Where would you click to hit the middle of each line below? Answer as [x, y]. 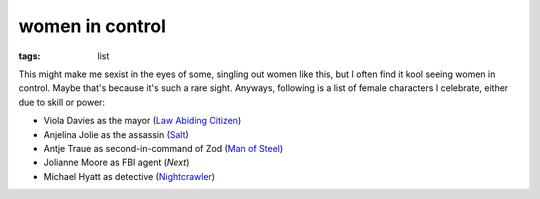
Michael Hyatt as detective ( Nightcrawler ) [129, 176]
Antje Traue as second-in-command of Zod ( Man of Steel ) [163, 148]
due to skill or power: [61, 102]
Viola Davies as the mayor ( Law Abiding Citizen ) [142, 121]
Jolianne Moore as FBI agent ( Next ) [116, 162]
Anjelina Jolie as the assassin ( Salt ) [116, 134]
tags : [29, 56]
